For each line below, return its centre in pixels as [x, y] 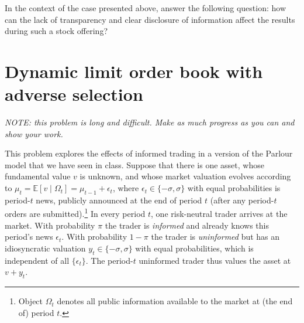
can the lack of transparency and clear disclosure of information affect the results [150, 19]
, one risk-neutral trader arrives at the [219, 214]
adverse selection [74, 94]
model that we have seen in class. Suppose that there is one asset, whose [134, 164]
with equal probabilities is [234, 188]
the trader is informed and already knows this [187, 225]
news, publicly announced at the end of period [119, 200]
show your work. [34, 133]
